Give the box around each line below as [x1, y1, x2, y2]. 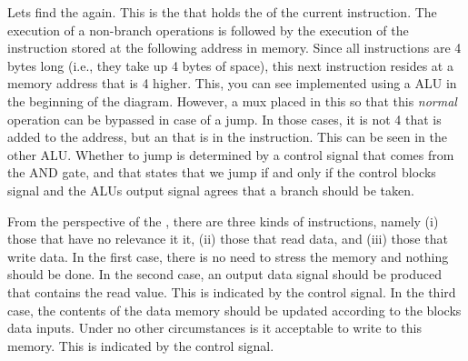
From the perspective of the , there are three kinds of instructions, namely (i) [7, 211, 439, 230]
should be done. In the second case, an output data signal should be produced [7, 265, 443, 284]
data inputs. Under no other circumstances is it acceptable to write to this [7, 318, 422, 337]
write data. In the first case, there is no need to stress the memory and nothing [7, 246, 449, 266]
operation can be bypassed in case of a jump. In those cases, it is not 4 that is [7, 109, 442, 128]
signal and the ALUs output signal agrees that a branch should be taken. [7, 180, 414, 199]
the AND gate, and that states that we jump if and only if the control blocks [7, 163, 436, 182]
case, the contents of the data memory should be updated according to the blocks [7, 300, 462, 319]
